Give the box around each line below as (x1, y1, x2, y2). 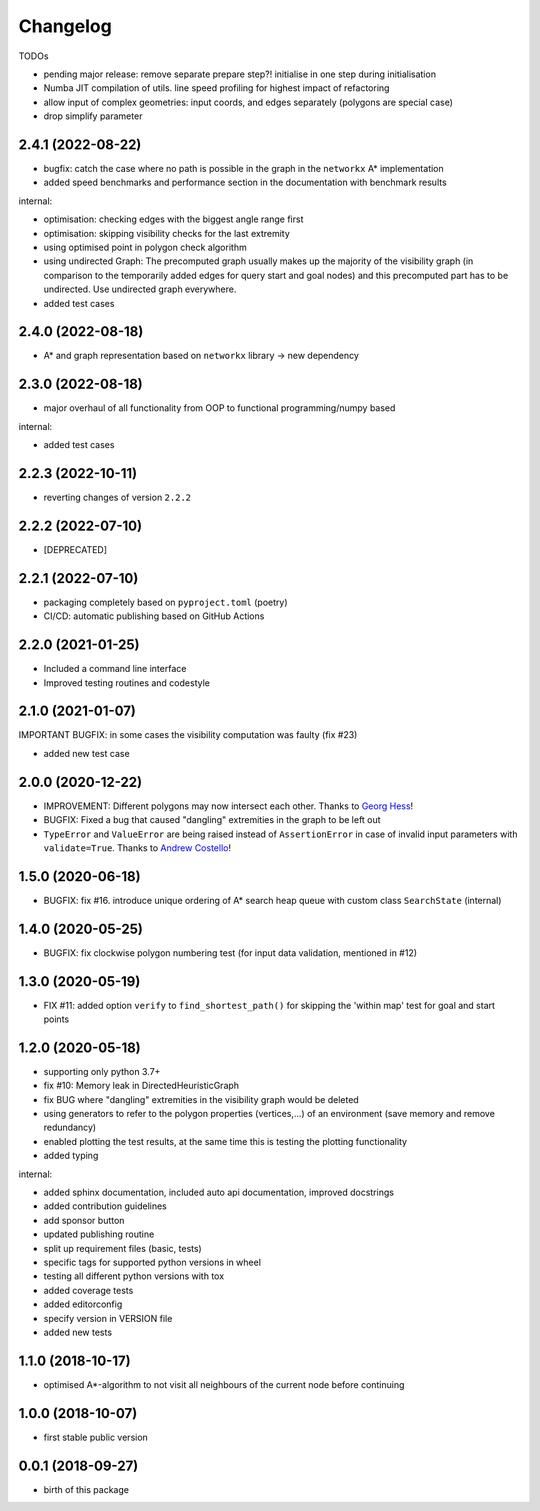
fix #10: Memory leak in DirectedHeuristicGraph (43, 1080, 240, 1092)
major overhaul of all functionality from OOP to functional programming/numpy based (43, 402, 396, 414)
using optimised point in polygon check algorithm (43, 241, 247, 253)
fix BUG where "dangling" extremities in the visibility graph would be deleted (43, 1093, 359, 1105)
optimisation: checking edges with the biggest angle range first (43, 213, 304, 225)
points (43, 1013, 70, 1025)
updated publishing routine (43, 1228, 155, 1240)
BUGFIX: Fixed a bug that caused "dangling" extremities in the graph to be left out (43, 814, 381, 826)
